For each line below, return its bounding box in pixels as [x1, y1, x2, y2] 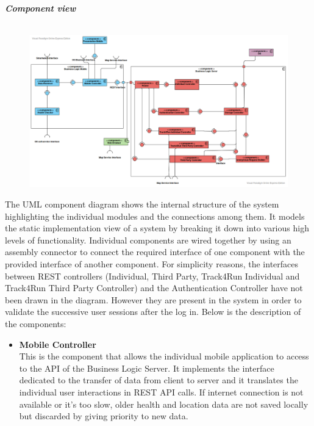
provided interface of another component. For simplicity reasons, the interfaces [5, 258, 299, 270]
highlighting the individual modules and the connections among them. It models [5, 209, 305, 222]
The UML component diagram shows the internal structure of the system [5, 198, 279, 211]
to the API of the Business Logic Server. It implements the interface [19, 361, 274, 374]
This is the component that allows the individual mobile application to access [19, 350, 309, 363]
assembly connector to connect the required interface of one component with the [5, 245, 305, 258]
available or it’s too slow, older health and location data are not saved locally [19, 397, 309, 410]
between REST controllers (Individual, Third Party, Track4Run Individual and [5, 269, 300, 282]
